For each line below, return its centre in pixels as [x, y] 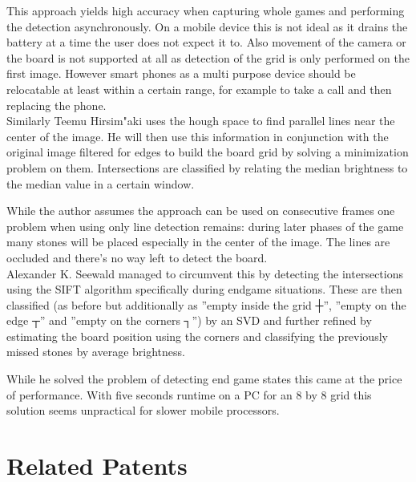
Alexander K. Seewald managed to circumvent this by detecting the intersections [205, 273]
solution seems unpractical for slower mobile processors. [143, 410]
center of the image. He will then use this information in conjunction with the [198, 136]
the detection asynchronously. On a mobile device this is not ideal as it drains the [207, 26]
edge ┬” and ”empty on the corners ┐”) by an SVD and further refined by [189, 320]
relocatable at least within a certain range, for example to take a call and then [199, 89]
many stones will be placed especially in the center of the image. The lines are [198, 242]
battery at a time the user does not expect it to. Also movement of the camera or [206, 42]
